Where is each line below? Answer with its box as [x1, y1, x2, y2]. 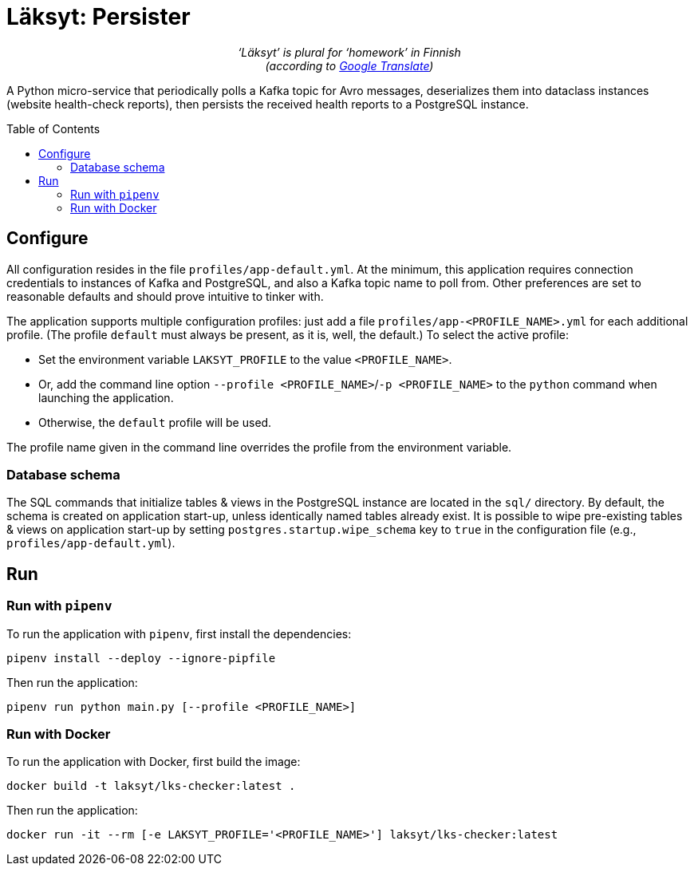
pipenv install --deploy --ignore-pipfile [6, 651, 276, 665]
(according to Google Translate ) [265, 58, 434, 73]
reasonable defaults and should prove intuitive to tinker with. [6, 289, 324, 303]
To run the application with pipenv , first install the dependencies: [6, 626, 352, 641]
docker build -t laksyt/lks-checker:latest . [6, 779, 296, 793]
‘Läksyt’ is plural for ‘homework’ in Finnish [238, 45, 461, 59]
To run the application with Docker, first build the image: [6, 755, 301, 769]
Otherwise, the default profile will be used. [38, 415, 272, 429]
